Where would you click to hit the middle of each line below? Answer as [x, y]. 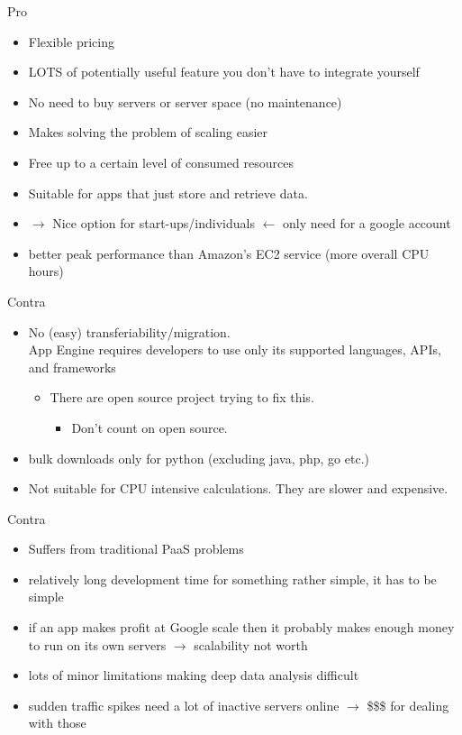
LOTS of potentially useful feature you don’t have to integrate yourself [224, 72]
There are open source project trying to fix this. [182, 397]
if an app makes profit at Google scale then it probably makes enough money [241, 627]
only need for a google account [367, 223]
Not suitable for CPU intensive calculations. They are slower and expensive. [238, 488]
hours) [46, 271]
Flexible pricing [71, 41]
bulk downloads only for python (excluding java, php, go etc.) [199, 458]
